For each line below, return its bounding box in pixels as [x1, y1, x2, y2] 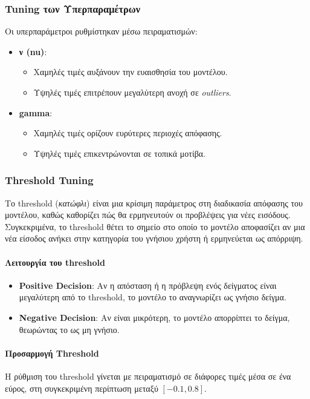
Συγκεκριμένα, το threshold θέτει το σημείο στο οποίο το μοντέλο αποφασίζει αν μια [5, 220, 305, 232]
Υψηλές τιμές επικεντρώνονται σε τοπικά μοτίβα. [33, 147, 206, 159]
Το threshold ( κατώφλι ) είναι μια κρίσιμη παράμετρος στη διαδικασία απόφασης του [5, 196, 303, 209]
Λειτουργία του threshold [5, 256, 105, 268]
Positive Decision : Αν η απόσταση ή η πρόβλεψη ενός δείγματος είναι [19, 279, 277, 291]
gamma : [19, 106, 53, 119]
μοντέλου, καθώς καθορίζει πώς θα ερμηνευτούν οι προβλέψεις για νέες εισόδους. [5, 208, 291, 221]
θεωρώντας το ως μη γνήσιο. [19, 323, 120, 335]
